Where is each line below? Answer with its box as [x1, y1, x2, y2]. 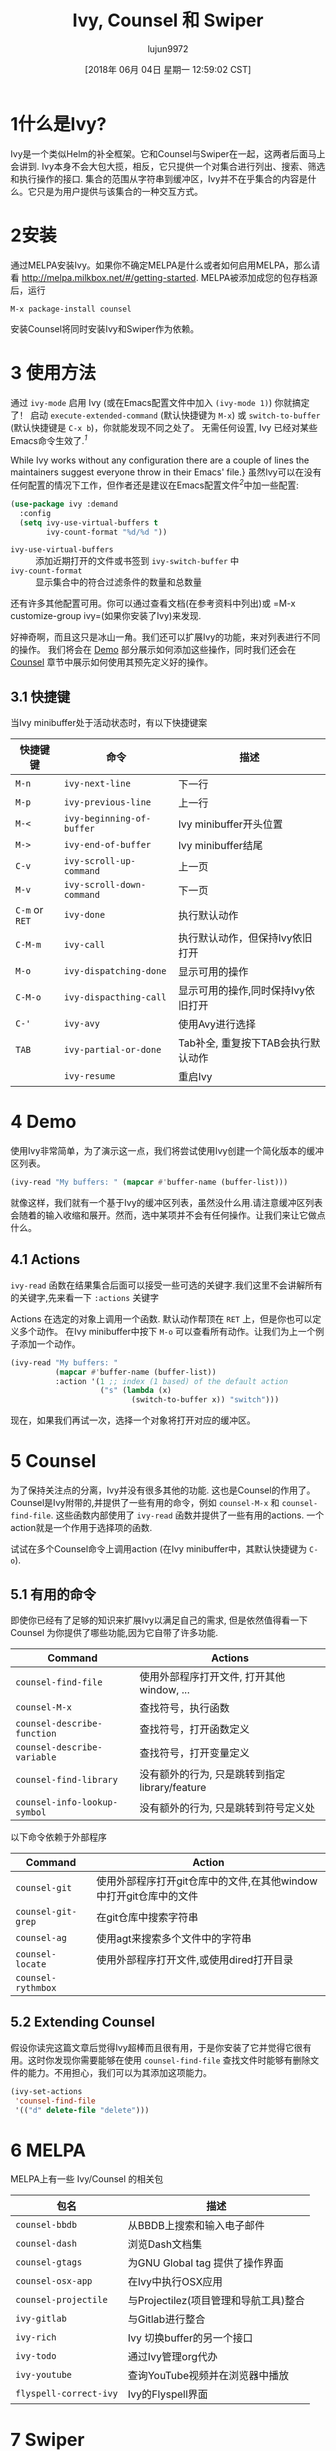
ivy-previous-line [63, 797, 152, 808]
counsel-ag [15, 1932, 67, 1943]
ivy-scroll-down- [63, 879, 147, 891]
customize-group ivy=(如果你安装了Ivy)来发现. [10, 610, 202, 622]
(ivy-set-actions [10, 2086, 83, 2096]
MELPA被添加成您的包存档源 [200, 271, 318, 283]
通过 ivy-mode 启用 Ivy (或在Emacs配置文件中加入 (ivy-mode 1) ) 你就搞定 [10, 396, 310, 408]
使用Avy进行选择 [178, 1017, 257, 1031]
